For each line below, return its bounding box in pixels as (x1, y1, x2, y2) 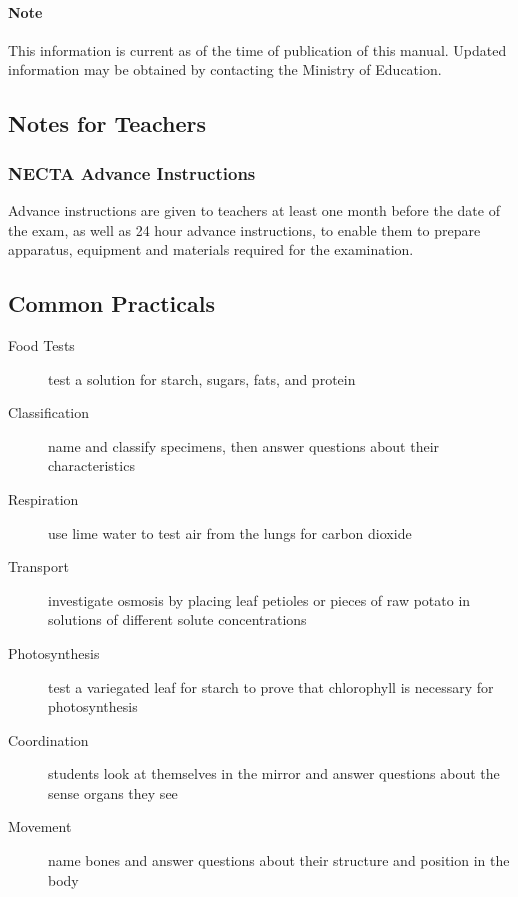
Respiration (8, 488, 79, 509)
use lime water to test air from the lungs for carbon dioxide (48, 522, 412, 543)
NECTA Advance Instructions (8, 160, 256, 185)
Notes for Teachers (8, 108, 207, 139)
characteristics (48, 455, 135, 476)
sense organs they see (48, 782, 178, 803)
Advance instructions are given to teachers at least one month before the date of (8, 199, 500, 220)
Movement (8, 816, 72, 837)
